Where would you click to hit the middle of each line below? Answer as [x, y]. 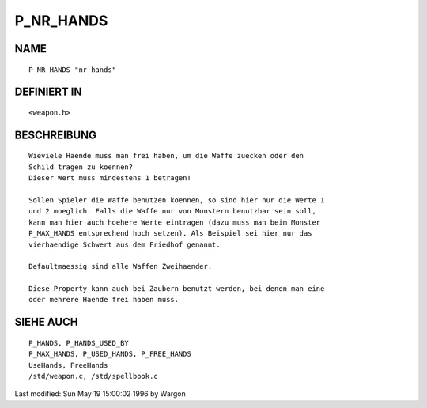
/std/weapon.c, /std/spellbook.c [93, 376]
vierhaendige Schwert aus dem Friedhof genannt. [125, 244]
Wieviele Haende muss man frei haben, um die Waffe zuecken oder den [166, 156]
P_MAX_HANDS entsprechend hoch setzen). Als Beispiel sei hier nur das [170, 234]
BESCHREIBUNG [56, 135]
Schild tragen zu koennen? [81, 167]
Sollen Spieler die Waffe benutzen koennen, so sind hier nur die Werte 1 [177, 200]
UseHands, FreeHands [68, 365]
